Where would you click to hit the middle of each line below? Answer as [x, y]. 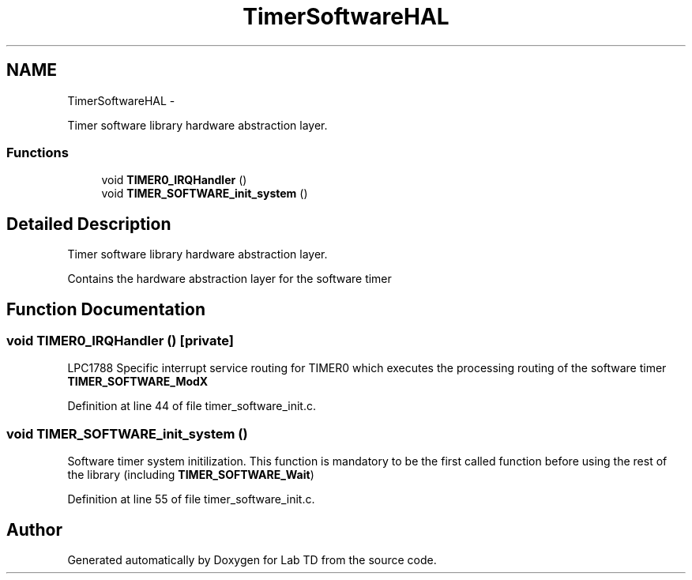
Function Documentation [106, 309]
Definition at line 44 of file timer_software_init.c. [192, 406]
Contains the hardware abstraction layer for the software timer [229, 279]
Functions [38, 152]
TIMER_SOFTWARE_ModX [138, 382]
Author [34, 529]
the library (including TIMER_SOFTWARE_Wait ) [191, 475]
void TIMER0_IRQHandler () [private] [120, 341]
